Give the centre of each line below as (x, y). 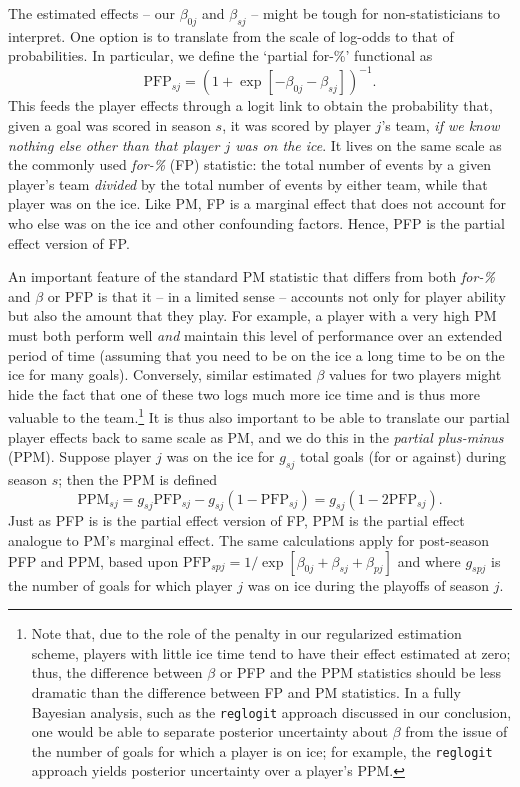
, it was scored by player (296, 125)
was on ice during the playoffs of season (368, 584)
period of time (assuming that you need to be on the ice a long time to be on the (256, 354)
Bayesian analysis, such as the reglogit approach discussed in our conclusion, (271, 711)
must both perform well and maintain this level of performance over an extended (255, 335)
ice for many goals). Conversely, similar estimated (160, 374)
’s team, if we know (440, 125)
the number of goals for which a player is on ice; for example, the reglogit (262, 750)
